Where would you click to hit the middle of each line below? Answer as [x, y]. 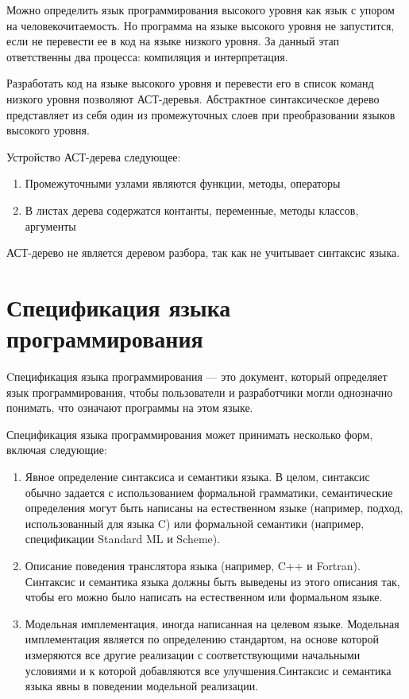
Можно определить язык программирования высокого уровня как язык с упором [201, 10]
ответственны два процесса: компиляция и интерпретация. [147, 56]
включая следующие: [57, 450]
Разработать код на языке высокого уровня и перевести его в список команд [190, 83]
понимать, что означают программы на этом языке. [130, 408]
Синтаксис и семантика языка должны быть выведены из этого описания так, [212, 581]
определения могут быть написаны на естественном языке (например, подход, [214, 508]
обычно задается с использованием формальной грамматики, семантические [209, 492]
